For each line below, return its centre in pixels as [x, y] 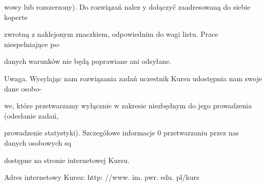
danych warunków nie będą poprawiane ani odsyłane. [88, 61]
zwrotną [17, 34]
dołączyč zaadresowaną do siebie [200, 7]
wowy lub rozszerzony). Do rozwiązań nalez [72, 7]
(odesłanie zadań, [32, 115]
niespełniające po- [32, 44]
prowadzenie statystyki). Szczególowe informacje [80, 133]
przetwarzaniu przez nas [201, 133]
